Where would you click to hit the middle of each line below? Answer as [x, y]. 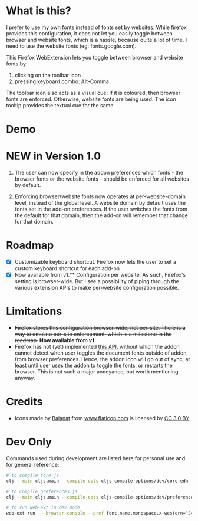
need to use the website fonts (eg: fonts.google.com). [71, 46]
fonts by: [17, 64]
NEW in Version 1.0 [54, 156]
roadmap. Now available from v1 [55, 340]
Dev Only [29, 442]
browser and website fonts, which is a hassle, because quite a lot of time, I [97, 40]
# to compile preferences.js [42, 491]
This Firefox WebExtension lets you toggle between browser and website [95, 57]
